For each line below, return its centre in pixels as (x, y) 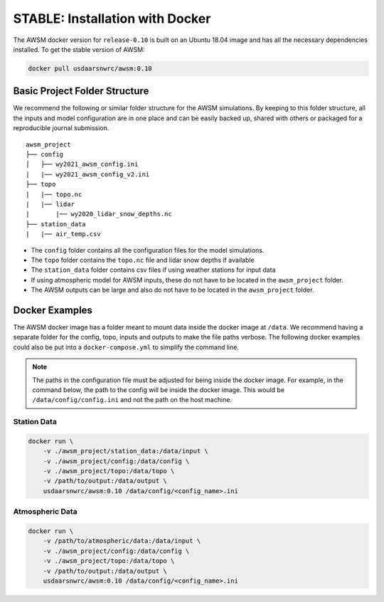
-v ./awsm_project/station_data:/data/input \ (126, 451)
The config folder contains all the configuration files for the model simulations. (148, 250)
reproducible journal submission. (61, 128)
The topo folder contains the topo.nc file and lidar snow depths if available (143, 260)
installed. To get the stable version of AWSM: (79, 49)
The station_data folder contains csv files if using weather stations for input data (153, 270)
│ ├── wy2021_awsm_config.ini (82, 164)
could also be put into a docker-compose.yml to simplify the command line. (126, 347)
